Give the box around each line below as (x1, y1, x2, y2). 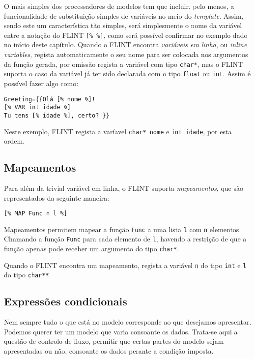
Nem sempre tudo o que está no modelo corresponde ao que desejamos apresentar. (4, 317, 252, 327)
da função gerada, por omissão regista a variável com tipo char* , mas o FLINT (4, 59, 243, 69)
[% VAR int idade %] (4, 104, 71, 111)
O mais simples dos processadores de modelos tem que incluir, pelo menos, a (4, 1, 234, 11)
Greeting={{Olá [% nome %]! (4, 95, 96, 103)
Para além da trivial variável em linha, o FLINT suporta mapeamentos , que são (4, 182, 243, 193)
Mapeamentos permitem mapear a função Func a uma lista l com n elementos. (4, 224, 241, 234)
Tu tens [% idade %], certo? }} (4, 112, 110, 119)
